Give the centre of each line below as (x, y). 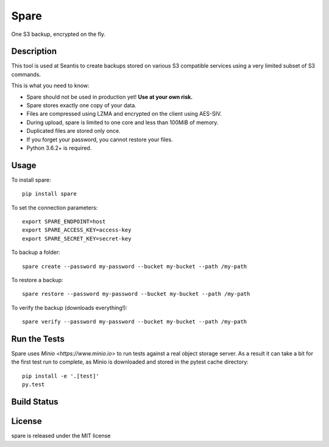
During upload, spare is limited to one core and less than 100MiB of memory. (122, 122)
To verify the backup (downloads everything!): (69, 308)
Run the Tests (38, 339)
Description (34, 51)
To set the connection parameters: (55, 208)
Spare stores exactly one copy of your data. (81, 105)
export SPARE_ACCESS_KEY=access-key (77, 230)
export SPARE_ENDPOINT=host (64, 222)
